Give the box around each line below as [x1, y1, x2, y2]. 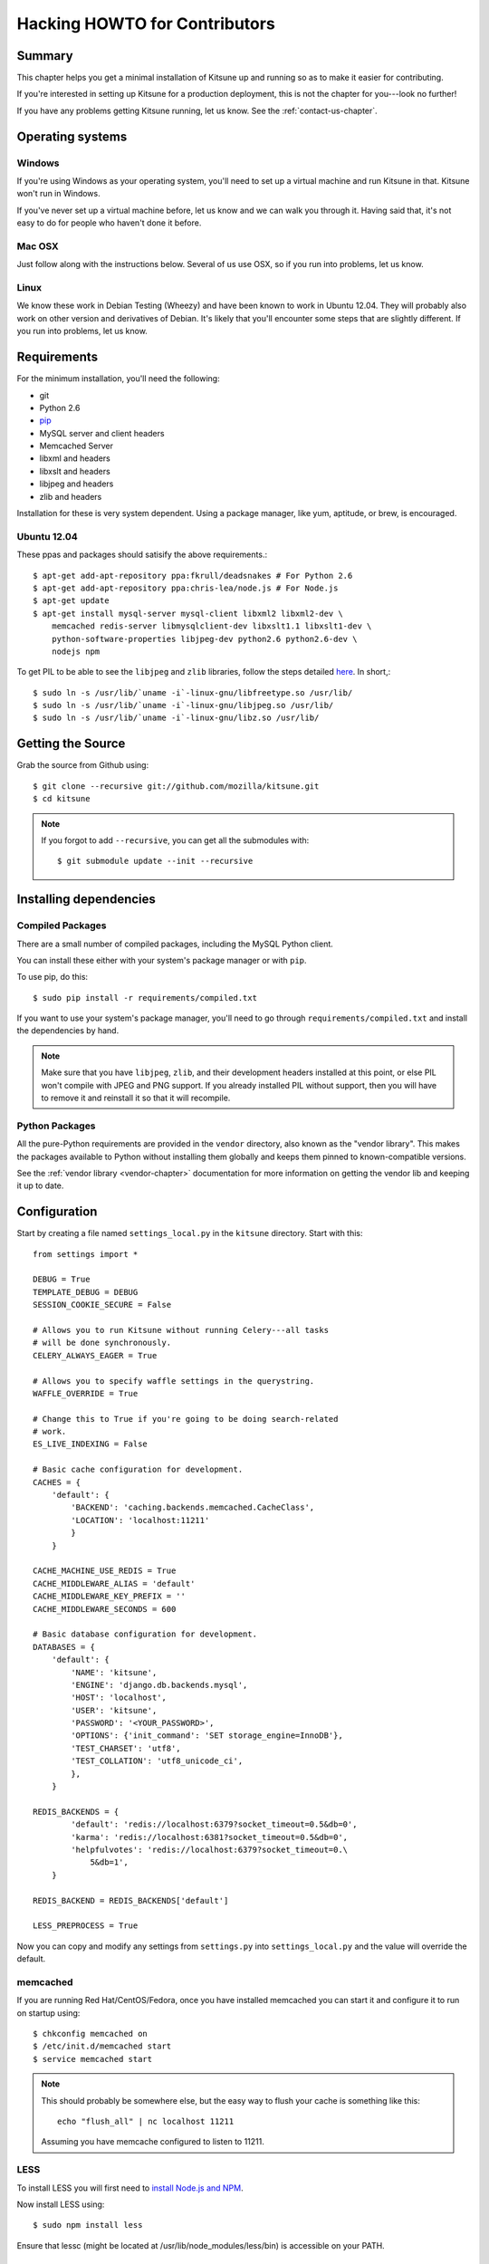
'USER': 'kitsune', [71, 1705, 158, 1715]
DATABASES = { [33, 1642, 95, 1652]
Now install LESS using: [16, 2199, 105, 2210]
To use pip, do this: [16, 972, 89, 983]
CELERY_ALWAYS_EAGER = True [33, 1350, 158, 1360]
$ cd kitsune [33, 793, 91, 804]
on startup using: [16, 2007, 81, 2019]
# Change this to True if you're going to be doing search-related [33, 1414, 339, 1424]
